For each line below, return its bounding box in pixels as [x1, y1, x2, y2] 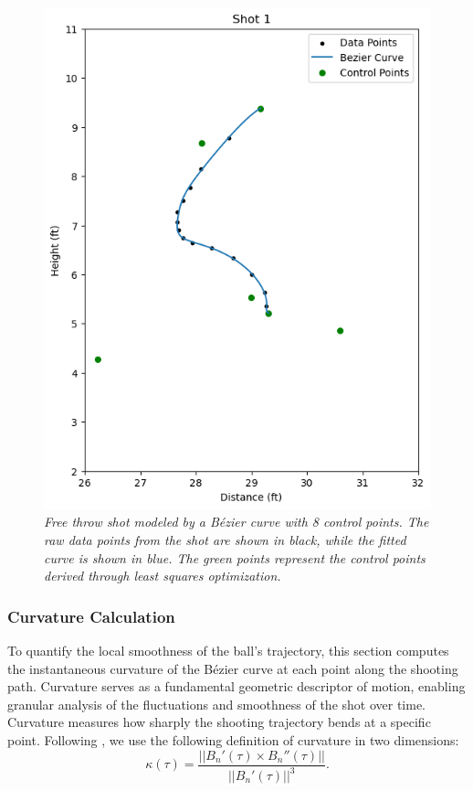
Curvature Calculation [7, 604, 175, 627]
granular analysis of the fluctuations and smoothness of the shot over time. [7, 694, 426, 713]
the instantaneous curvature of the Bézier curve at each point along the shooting [7, 658, 458, 678]
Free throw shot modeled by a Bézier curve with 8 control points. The [44, 512, 429, 531]
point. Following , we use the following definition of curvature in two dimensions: [7, 731, 459, 749]
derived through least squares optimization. [44, 566, 281, 585]
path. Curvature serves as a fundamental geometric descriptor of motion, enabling [7, 677, 466, 696]
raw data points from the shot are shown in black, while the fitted [44, 530, 406, 550]
